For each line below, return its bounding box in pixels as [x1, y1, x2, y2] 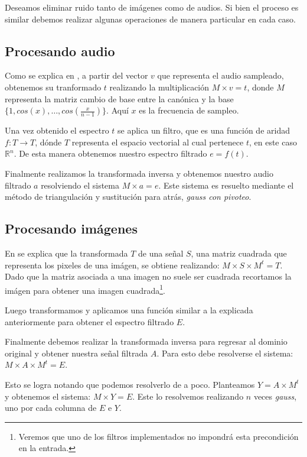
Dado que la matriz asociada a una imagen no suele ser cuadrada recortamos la [5, 270, 292, 283]
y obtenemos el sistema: [5, 390, 91, 402]
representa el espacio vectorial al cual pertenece [71, 135, 244, 148]
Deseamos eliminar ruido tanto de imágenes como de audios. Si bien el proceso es [5, 1, 299, 13]
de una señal [138, 247, 184, 259]
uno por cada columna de [5, 401, 97, 414]
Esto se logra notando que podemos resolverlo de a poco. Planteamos [5, 378, 255, 390]
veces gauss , [253, 390, 297, 402]
